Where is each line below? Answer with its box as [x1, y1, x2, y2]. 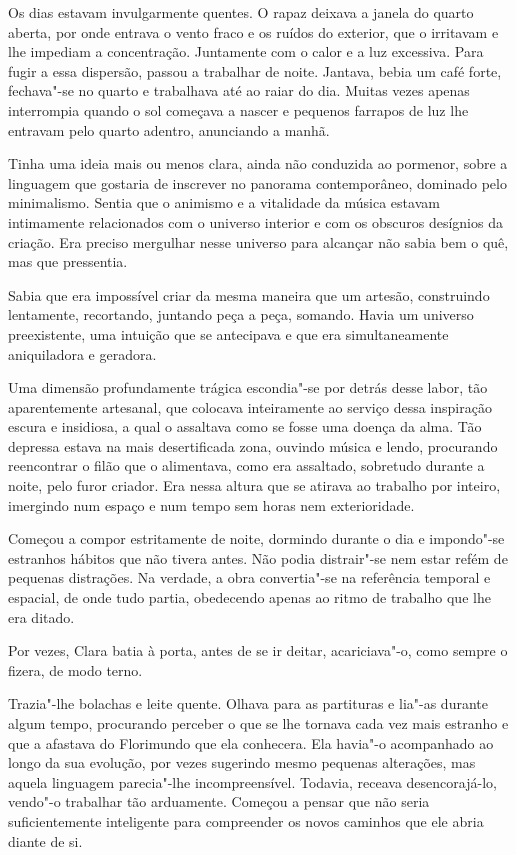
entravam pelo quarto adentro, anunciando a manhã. [8, 119, 330, 140]
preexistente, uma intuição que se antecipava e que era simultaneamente [8, 323, 449, 344]
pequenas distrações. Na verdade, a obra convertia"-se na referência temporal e [8, 567, 491, 588]
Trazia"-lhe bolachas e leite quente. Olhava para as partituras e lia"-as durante [8, 693, 488, 714]
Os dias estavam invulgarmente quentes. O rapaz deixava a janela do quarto [8, 2, 474, 22]
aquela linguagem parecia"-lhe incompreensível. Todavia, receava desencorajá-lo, [8, 771, 497, 792]
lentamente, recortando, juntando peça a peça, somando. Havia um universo [8, 304, 474, 325]
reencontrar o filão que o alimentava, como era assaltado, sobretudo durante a [8, 455, 485, 476]
